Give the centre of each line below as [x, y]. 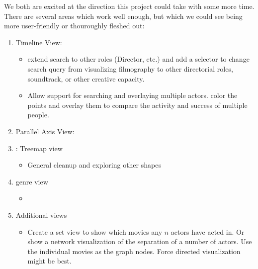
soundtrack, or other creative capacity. [86, 78]
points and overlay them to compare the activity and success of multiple [137, 105]
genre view [32, 181]
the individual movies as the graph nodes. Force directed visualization [134, 251]
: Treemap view [39, 148]
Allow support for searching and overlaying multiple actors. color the [132, 95]
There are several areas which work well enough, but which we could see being [123, 16]
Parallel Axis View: [45, 131]
